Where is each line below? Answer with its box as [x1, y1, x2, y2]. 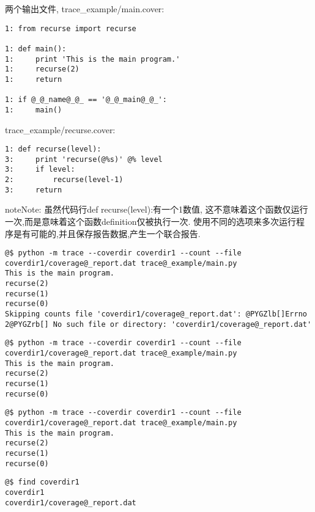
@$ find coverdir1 [5, 478, 80, 487]
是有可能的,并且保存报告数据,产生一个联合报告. [13, 227, 201, 240]
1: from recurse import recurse [5, 24, 136, 33]
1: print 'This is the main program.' [5, 54, 180, 64]
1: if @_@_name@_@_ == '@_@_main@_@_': [5, 95, 167, 104]
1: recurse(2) [5, 65, 80, 74]
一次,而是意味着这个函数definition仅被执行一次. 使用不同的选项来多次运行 [5, 214, 297, 227]
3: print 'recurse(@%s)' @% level [5, 155, 163, 164]
